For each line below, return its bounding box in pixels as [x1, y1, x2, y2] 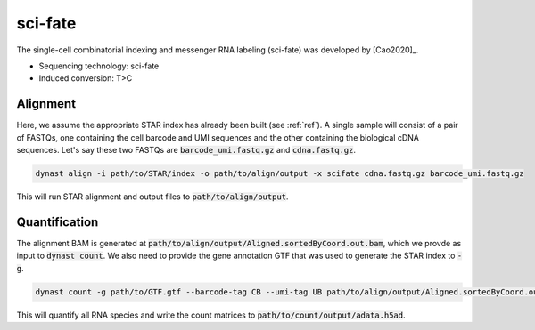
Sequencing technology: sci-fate [38, 60, 160, 71]
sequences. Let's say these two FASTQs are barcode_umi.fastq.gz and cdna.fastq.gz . [16, 145, 357, 156]
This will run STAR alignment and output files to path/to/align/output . [16, 191, 289, 202]
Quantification [16, 214, 99, 229]
